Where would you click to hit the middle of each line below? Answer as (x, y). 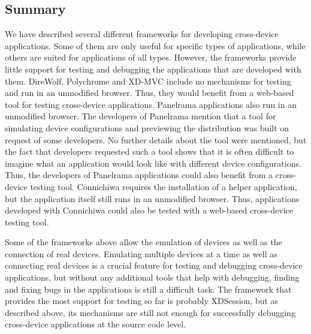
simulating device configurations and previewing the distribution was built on (147, 127)
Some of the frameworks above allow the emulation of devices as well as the (144, 242)
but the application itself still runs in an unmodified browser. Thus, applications (152, 198)
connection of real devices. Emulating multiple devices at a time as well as (141, 253)
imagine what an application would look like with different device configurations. (153, 163)
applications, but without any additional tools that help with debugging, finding (152, 277)
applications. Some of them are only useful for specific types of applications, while (155, 45)
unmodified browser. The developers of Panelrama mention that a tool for (141, 116)
